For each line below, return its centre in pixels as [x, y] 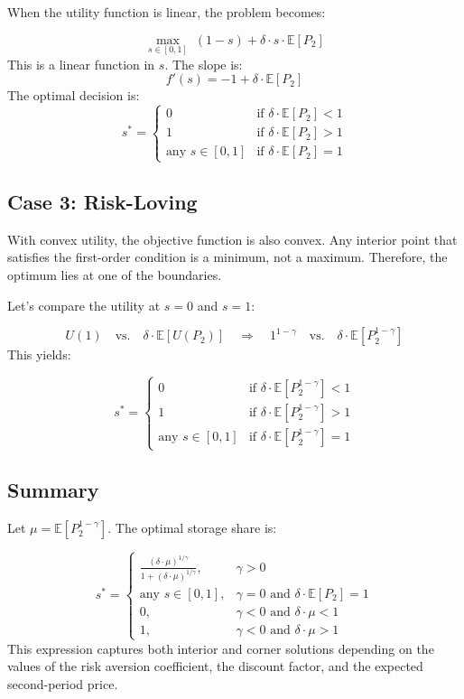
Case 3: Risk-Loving [102, 201]
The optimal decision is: [74, 95]
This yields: [39, 354]
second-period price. [63, 684]
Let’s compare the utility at [84, 305]
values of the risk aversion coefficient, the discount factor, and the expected [215, 666]
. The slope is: [204, 64]
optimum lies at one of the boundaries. [115, 274]
